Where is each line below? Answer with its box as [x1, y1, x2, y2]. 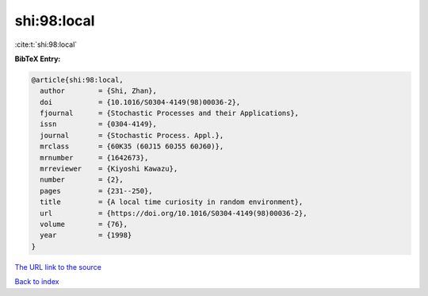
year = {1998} [40, 231, 132, 240]
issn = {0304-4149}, [40, 120, 158, 129]
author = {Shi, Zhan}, [40, 86, 158, 95]
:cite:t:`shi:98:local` [14, 40, 78, 49]
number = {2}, [40, 175, 124, 184]
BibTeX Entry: [14, 54, 61, 63]
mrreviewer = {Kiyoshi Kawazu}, [40, 164, 178, 174]
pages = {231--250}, [40, 186, 154, 195]
